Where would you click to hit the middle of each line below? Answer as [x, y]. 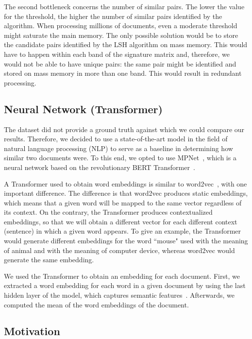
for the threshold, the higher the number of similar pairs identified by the [113, 16]
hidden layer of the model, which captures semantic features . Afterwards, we [119, 295]
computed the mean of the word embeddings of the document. [96, 304]
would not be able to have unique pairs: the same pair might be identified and [120, 63]
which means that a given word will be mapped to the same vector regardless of [123, 202]
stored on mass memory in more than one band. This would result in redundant [123, 73]
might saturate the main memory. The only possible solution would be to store [121, 35]
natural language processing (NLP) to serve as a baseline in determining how [118, 148]
